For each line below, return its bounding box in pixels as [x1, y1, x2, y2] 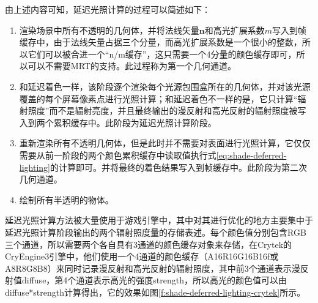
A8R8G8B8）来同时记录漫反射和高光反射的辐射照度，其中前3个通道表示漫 [5, 261, 300, 274]
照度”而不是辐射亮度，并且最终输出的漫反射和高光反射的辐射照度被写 [28, 104, 306, 117]
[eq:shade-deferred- [216, 148, 287, 161]
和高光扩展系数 [204, 23, 265, 36]
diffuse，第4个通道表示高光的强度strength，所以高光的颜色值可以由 [21, 274, 287, 286]
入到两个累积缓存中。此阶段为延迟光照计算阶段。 [19, 116, 216, 129]
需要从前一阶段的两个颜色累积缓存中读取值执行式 [19, 148, 216, 161]
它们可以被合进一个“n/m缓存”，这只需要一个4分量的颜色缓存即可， [28, 47, 297, 60]
